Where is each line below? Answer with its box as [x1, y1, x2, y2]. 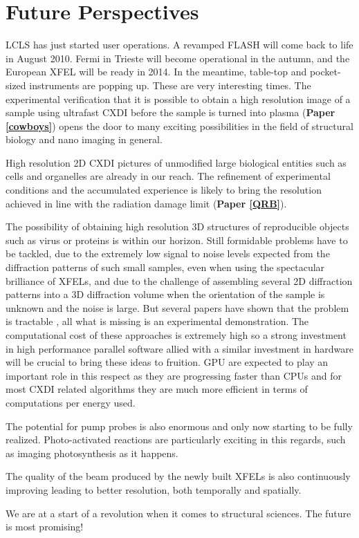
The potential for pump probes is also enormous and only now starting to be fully [6, 418, 353, 433]
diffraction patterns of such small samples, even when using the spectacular [6, 260, 325, 275]
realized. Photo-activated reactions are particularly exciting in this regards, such [6, 432, 346, 447]
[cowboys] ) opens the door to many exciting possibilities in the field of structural [6, 118, 353, 133]
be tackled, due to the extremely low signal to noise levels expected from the [6, 246, 330, 261]
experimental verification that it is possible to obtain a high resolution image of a [6, 91, 351, 106]
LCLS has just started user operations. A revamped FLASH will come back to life [6, 37, 353, 52]
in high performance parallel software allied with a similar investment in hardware [6, 341, 353, 355]
